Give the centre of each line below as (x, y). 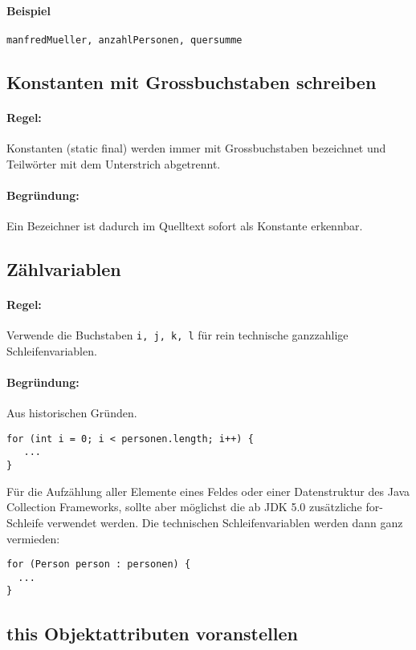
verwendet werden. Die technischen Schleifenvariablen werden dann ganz (225, 522)
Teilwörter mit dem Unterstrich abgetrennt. (114, 163)
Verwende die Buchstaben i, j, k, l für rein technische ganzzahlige (177, 335)
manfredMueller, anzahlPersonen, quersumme (124, 40)
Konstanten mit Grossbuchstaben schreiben (192, 81)
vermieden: (33, 538)
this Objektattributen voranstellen (152, 633)
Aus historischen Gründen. (72, 413)
